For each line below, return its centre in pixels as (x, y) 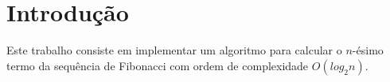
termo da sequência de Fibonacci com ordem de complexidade (158, 65)
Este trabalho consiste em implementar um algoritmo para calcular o (174, 50)
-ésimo (368, 50)
